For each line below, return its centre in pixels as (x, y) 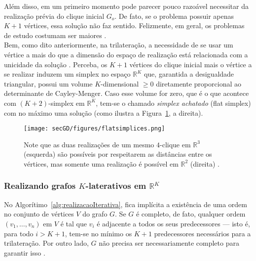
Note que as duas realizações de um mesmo (89, 144)
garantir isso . (25, 252)
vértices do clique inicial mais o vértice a (191, 64)
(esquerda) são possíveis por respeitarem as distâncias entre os (118, 154)
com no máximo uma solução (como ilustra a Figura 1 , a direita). (104, 112)
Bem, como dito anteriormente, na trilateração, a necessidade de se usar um (119, 45)
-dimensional (120, 83)
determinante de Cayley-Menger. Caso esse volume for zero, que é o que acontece (127, 93)
